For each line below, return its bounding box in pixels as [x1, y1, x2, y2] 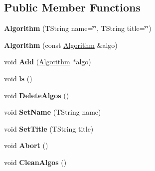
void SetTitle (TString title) [4, 123, 94, 134]
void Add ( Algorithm [4, 56, 70, 67]
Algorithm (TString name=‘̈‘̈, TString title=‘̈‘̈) [4, 23, 152, 33]
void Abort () [4, 140, 48, 151]
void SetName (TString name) [4, 107, 101, 117]
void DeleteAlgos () [4, 90, 69, 100]
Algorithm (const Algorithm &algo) [4, 39, 118, 50]
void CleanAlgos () [4, 157, 67, 167]
